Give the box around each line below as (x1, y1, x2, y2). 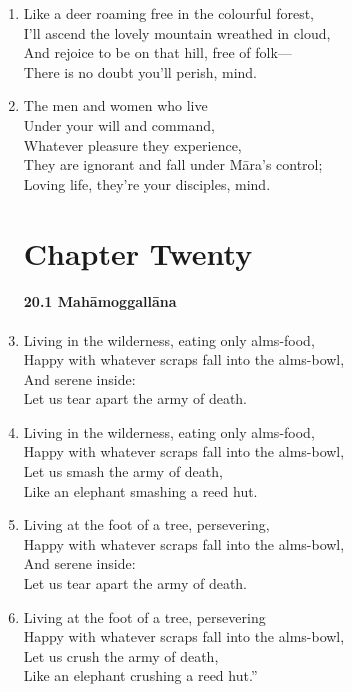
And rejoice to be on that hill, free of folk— (23, 42, 292, 63)
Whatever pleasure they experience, (23, 134, 242, 155)
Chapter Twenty (23, 232, 253, 273)
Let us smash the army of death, (23, 461, 223, 482)
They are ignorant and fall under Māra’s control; (23, 154, 323, 175)
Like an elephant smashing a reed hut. (23, 480, 258, 501)
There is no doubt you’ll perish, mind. (23, 61, 258, 82)
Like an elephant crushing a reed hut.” (23, 665, 258, 686)
